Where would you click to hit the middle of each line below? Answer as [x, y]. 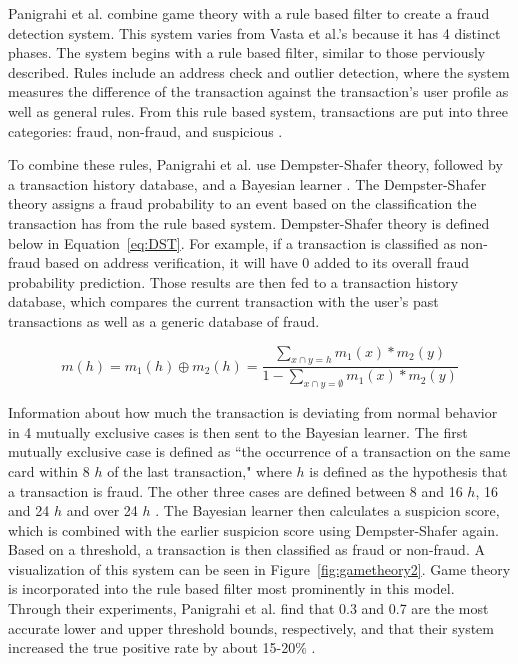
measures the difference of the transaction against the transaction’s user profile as [258, 91]
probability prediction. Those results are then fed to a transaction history [233, 281]
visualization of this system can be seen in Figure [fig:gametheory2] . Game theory [259, 568]
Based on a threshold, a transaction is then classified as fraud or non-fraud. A [246, 549]
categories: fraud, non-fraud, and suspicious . [145, 130]
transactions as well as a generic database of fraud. [164, 320]
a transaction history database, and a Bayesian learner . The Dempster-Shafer [247, 183]
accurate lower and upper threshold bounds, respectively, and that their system [251, 627]
